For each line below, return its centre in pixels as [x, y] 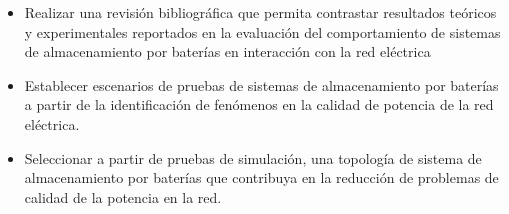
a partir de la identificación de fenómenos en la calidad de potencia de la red [259, 104]
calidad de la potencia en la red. [123, 196]
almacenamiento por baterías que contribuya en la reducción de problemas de [261, 177]
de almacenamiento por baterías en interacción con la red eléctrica [227, 51]
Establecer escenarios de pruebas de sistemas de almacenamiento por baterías [261, 84]
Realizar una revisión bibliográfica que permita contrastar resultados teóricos [260, 12]
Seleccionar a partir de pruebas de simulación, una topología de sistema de [253, 157]
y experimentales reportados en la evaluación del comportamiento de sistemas [262, 31]
